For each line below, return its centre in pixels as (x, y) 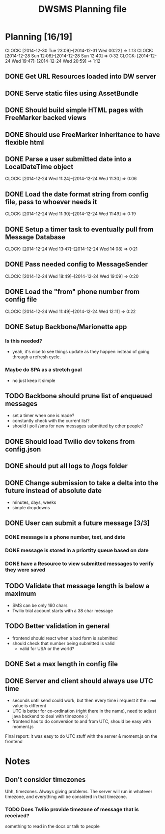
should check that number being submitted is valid (63, 643)
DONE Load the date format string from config (77, 194)
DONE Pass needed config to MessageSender (77, 264)
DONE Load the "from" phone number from (72, 292)
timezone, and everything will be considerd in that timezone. (66, 796)
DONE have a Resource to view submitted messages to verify (79, 564)
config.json (23, 449)
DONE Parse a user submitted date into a (68, 159)
